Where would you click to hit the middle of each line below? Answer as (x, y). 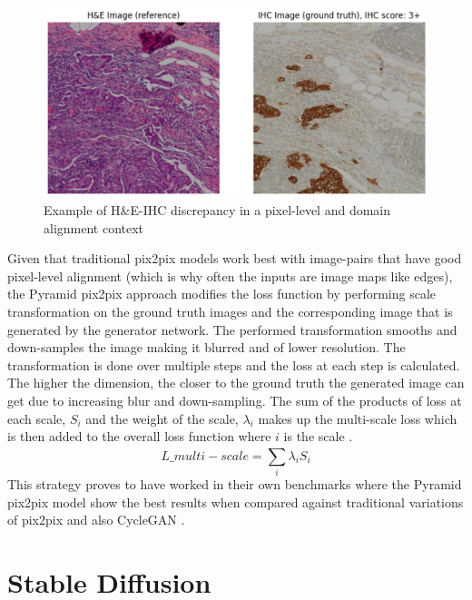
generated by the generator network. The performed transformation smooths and (232, 329)
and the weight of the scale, (162, 418)
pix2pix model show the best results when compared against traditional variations (236, 502)
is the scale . (318, 436)
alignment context (94, 227)
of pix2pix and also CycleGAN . (96, 520)
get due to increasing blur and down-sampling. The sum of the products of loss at (235, 401)
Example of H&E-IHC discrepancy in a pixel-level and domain (217, 210)
